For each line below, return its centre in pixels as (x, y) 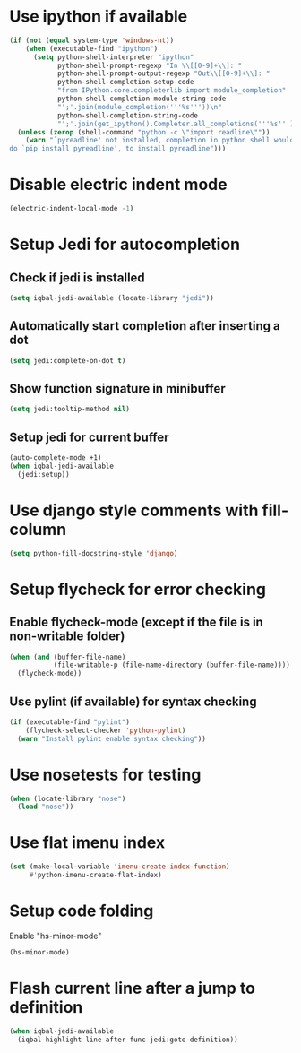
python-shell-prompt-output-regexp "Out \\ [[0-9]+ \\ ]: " (163, 73)
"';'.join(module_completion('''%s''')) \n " (139, 107)
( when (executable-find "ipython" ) (92, 48)
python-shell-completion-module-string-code (142, 99)
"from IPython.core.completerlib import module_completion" (172, 91)
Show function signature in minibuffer (117, 388)
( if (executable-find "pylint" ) (69, 722)
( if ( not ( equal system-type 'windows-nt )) (92, 40)
